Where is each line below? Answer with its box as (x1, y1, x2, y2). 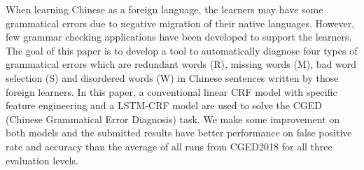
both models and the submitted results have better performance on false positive (6, 125, 352, 140)
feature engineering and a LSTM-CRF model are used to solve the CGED (6, 98, 323, 113)
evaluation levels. (6, 153, 78, 167)
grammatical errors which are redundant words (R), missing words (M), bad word (6, 57, 357, 71)
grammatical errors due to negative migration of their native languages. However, (6, 15, 355, 30)
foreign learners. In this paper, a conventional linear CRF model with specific (6, 84, 337, 99)
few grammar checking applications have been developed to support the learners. (6, 29, 352, 44)
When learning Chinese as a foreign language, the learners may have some (6, 2, 323, 16)
